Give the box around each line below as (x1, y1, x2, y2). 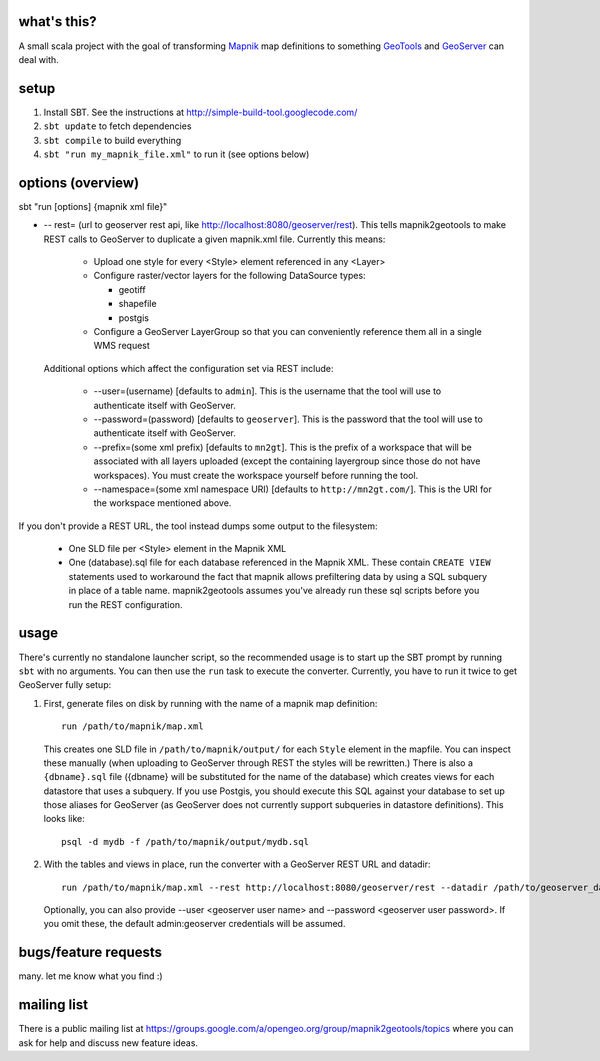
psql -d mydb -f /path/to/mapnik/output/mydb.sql (61, 836, 310, 847)
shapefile (118, 298, 157, 310)
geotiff (118, 283, 146, 295)
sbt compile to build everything (43, 134, 182, 146)
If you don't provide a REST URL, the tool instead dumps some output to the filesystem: (18, 520, 378, 532)
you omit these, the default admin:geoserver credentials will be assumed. (43, 918, 346, 930)
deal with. (18, 53, 59, 65)
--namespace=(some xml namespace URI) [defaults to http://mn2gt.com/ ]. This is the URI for (93, 483, 492, 495)
